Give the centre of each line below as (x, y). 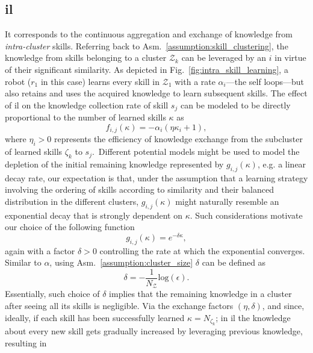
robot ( (18, 81)
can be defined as (234, 262)
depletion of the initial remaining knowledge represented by (114, 164)
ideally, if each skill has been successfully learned (95, 317)
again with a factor (40, 250)
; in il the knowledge (253, 317)
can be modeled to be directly (235, 105)
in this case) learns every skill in (100, 81)
